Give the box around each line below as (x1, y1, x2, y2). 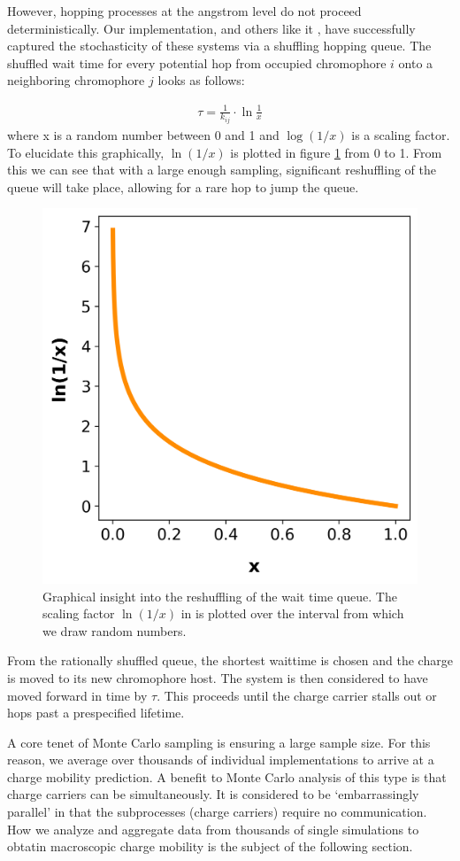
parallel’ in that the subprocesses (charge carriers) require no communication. (7, 803, 427, 821)
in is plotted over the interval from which (180, 604, 404, 623)
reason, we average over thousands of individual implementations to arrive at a (7, 750, 434, 769)
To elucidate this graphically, (7, 143, 165, 161)
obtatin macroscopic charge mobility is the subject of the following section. (7, 837, 413, 856)
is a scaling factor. (351, 125, 450, 143)
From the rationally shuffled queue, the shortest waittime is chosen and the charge (7, 651, 453, 670)
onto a (398, 53, 433, 72)
